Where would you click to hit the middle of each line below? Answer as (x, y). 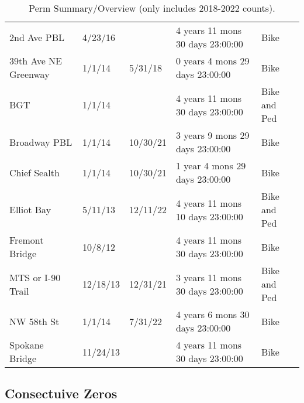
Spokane (27, 345)
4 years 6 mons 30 (213, 314)
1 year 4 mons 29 (211, 165)
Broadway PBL (41, 142)
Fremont (27, 240)
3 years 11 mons (209, 277)
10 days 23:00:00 (209, 216)
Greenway (30, 74)
